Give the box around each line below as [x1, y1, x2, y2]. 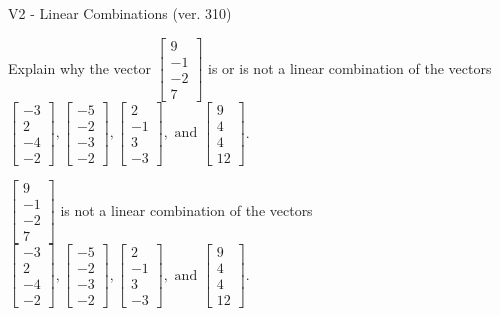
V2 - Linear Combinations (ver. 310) [8, 3, 232, 23]
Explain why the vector [8, 57, 151, 78]
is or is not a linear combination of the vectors [208, 57, 492, 78]
